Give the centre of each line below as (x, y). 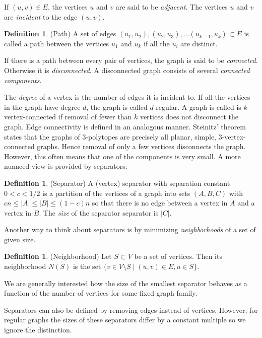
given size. (20, 239)
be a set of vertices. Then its (178, 256)
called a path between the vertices (57, 43)
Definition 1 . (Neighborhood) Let (58, 256)
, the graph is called (117, 107)
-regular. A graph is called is (197, 107)
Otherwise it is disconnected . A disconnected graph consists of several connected (127, 70)
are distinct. (199, 43)
